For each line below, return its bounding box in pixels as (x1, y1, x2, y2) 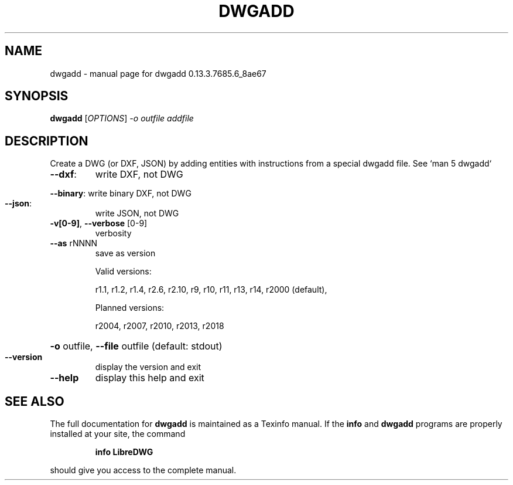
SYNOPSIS (5, 89, 69, 104)
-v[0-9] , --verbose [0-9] (50, 218, 148, 229)
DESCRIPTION (5, 133, 88, 148)
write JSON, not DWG (95, 208, 179, 219)
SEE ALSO (5, 394, 64, 409)
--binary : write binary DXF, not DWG (50, 188, 191, 199)
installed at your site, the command (50, 429, 186, 439)
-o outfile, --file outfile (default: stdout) (50, 340, 223, 352)
